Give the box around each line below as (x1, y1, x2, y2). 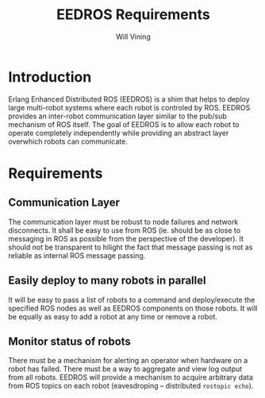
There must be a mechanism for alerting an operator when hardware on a (8, 356, 248, 365)
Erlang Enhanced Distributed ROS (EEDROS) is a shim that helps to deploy (8, 94, 250, 104)
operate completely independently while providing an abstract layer (8, 128, 229, 137)
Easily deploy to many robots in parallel (8, 274, 206, 288)
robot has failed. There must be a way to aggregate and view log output (8, 364, 243, 374)
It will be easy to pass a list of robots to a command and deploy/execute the (8, 295, 255, 304)
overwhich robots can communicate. (8, 137, 129, 146)
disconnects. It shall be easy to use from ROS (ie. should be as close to (8, 225, 240, 235)
